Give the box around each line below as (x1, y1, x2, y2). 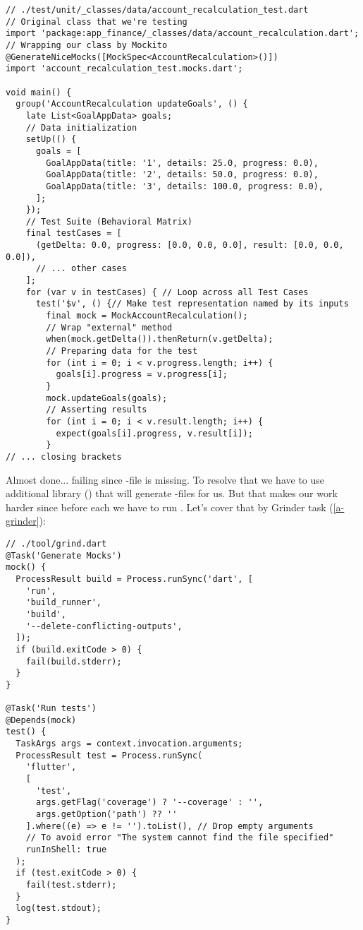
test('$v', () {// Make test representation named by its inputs (35, 299, 349, 309)
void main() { (6, 87, 72, 97)
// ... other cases (35, 263, 127, 274)
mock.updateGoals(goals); (46, 393, 168, 403)
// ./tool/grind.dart (6, 538, 107, 549)
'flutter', (25, 762, 77, 773)
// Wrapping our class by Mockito (6, 40, 168, 50)
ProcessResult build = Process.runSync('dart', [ (16, 573, 253, 584)
